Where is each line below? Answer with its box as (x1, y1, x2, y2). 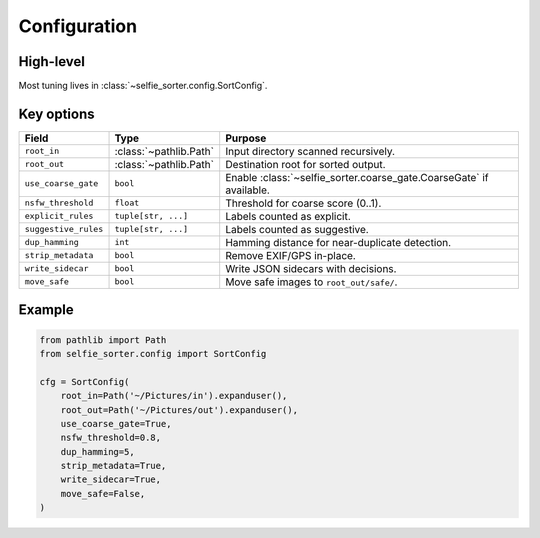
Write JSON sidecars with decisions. (225, 261, 397, 275)
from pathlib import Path (39, 334, 167, 345)
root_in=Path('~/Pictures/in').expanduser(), (60, 390, 288, 402)
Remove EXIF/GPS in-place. (225, 248, 357, 262)
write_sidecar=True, (60, 474, 162, 485)
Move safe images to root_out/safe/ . (225, 275, 398, 289)
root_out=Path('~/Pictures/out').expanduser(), (60, 404, 299, 415)
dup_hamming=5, (60, 446, 135, 457)
